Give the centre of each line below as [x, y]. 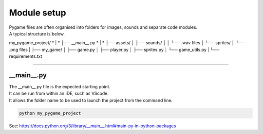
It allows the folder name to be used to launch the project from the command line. [91, 100]
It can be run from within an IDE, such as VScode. [59, 93]
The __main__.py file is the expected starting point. [60, 87]
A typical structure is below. [37, 33]
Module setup [38, 13]
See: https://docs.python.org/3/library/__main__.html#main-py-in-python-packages [93, 126]
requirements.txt [26, 56]
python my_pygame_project [50, 113]
